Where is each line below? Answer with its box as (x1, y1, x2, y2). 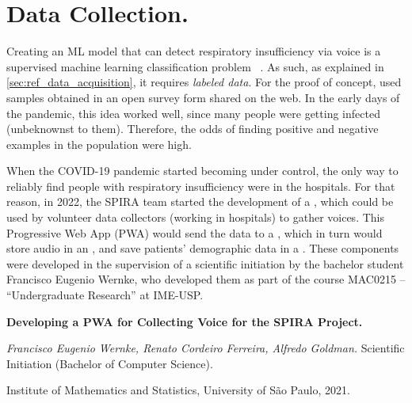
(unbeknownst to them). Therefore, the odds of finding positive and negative (6, 120, 379, 137)
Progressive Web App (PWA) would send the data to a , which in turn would (6, 224, 383, 241)
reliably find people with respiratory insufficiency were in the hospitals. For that (6, 177, 395, 194)
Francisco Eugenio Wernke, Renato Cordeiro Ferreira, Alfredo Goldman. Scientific (6, 340, 405, 356)
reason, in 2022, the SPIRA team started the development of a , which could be (6, 193, 394, 210)
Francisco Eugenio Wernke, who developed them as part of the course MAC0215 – (6, 271, 406, 287)
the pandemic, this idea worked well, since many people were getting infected (6, 105, 380, 121)
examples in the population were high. (6, 135, 192, 152)
